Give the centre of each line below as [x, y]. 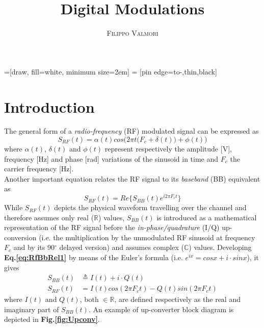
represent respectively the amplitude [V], [168, 149]
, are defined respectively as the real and [177, 299]
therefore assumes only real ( [49, 217]
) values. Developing [220, 247]
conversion [20, 237]
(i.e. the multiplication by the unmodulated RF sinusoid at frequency [147, 237]
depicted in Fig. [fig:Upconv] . [52, 319]
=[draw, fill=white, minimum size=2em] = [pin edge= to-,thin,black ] [111, 71]
